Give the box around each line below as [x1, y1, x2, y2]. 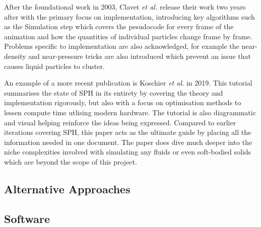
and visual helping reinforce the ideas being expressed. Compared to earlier [4, 117, 236, 127]
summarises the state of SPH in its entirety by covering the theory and [4, 87, 223, 98]
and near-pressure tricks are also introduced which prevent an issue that [28, 50, 251, 61]
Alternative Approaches [4, 181, 130, 196]
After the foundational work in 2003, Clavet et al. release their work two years [4, 2, 246, 12]
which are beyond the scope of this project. [4, 156, 137, 167]
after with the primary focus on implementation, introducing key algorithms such [4, 11, 255, 22]
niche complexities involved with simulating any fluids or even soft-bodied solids [4, 146, 251, 157]
